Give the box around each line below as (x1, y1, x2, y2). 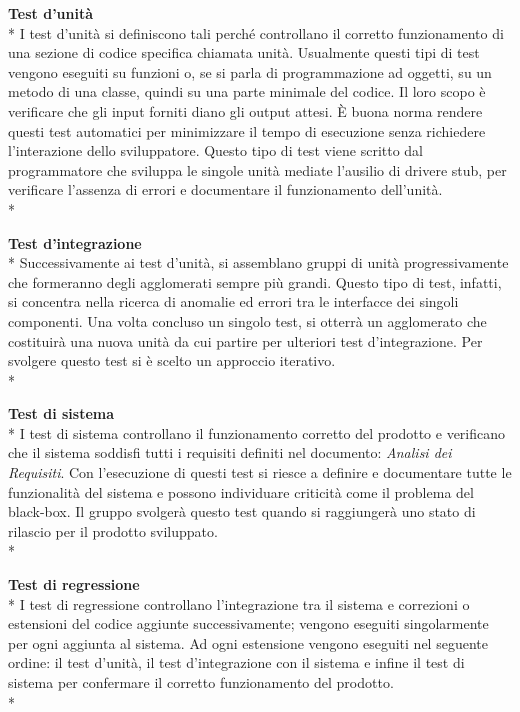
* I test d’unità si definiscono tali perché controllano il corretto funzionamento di (8, 22, 504, 43)
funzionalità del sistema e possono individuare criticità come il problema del (8, 481, 474, 502)
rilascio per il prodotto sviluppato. (8, 520, 218, 541)
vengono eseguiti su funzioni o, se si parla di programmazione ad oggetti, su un (8, 61, 492, 82)
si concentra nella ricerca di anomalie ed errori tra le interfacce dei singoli (8, 291, 459, 312)
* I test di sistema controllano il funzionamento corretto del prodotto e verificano (8, 422, 506, 443)
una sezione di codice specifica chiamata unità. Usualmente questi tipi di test (8, 42, 480, 63)
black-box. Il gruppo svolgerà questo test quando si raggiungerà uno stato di (8, 501, 476, 522)
